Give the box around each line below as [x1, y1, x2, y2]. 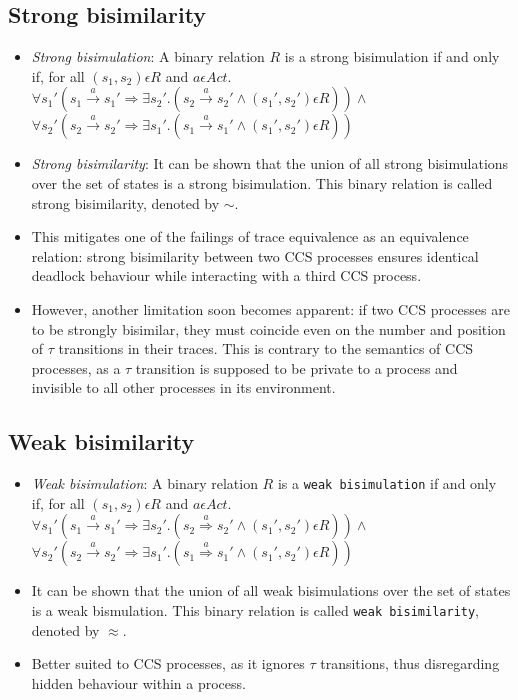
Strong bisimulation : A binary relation [31, 46, 265, 67]
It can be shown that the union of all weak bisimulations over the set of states [31, 580, 511, 601]
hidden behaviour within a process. [31, 672, 246, 693]
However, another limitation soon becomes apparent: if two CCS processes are [31, 298, 510, 319]
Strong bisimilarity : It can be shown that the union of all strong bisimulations [31, 153, 509, 174]
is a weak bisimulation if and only [277, 473, 497, 494]
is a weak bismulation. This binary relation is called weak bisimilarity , [31, 599, 480, 620]
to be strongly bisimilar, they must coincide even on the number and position [31, 318, 506, 339]
